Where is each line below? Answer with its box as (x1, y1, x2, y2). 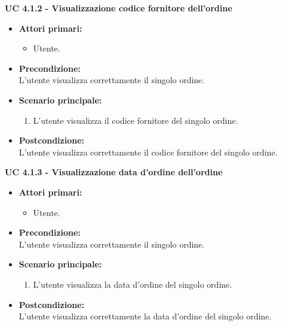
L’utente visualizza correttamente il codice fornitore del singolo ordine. (19, 145, 278, 158)
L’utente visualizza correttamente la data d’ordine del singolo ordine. (19, 310, 272, 322)
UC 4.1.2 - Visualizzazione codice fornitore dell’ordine (5, 2, 232, 14)
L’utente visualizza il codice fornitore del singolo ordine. (33, 114, 238, 126)
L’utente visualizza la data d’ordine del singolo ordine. (33, 278, 232, 290)
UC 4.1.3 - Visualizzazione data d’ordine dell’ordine (5, 166, 223, 178)
